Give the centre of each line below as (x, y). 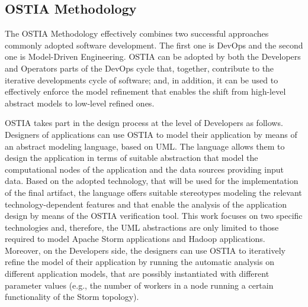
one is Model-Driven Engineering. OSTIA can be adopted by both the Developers (153, 56)
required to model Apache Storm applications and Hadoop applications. (135, 239)
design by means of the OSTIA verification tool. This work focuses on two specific (154, 216)
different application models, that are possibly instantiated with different (137, 274)
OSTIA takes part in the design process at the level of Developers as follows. (144, 123)
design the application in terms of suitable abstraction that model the (131, 158)
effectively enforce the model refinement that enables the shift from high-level (145, 91)
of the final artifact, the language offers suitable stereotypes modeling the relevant (153, 192)
